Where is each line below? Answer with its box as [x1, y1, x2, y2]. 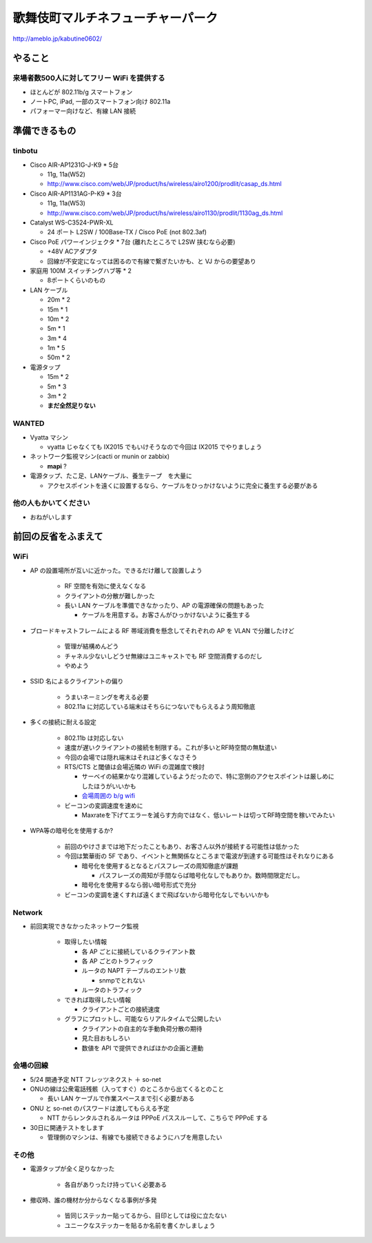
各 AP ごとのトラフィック [81, 957, 154, 965]
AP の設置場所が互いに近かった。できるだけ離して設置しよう [30, 566, 203, 575]
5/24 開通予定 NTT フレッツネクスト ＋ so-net [30, 1075, 161, 1083]
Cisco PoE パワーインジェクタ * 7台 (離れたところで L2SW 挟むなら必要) [30, 238, 236, 246]
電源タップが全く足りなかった [30, 1164, 115, 1173]
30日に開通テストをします [30, 1123, 105, 1131]
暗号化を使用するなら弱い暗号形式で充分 [81, 881, 196, 889]
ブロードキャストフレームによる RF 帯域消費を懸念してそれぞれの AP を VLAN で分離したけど [30, 626, 295, 635]
